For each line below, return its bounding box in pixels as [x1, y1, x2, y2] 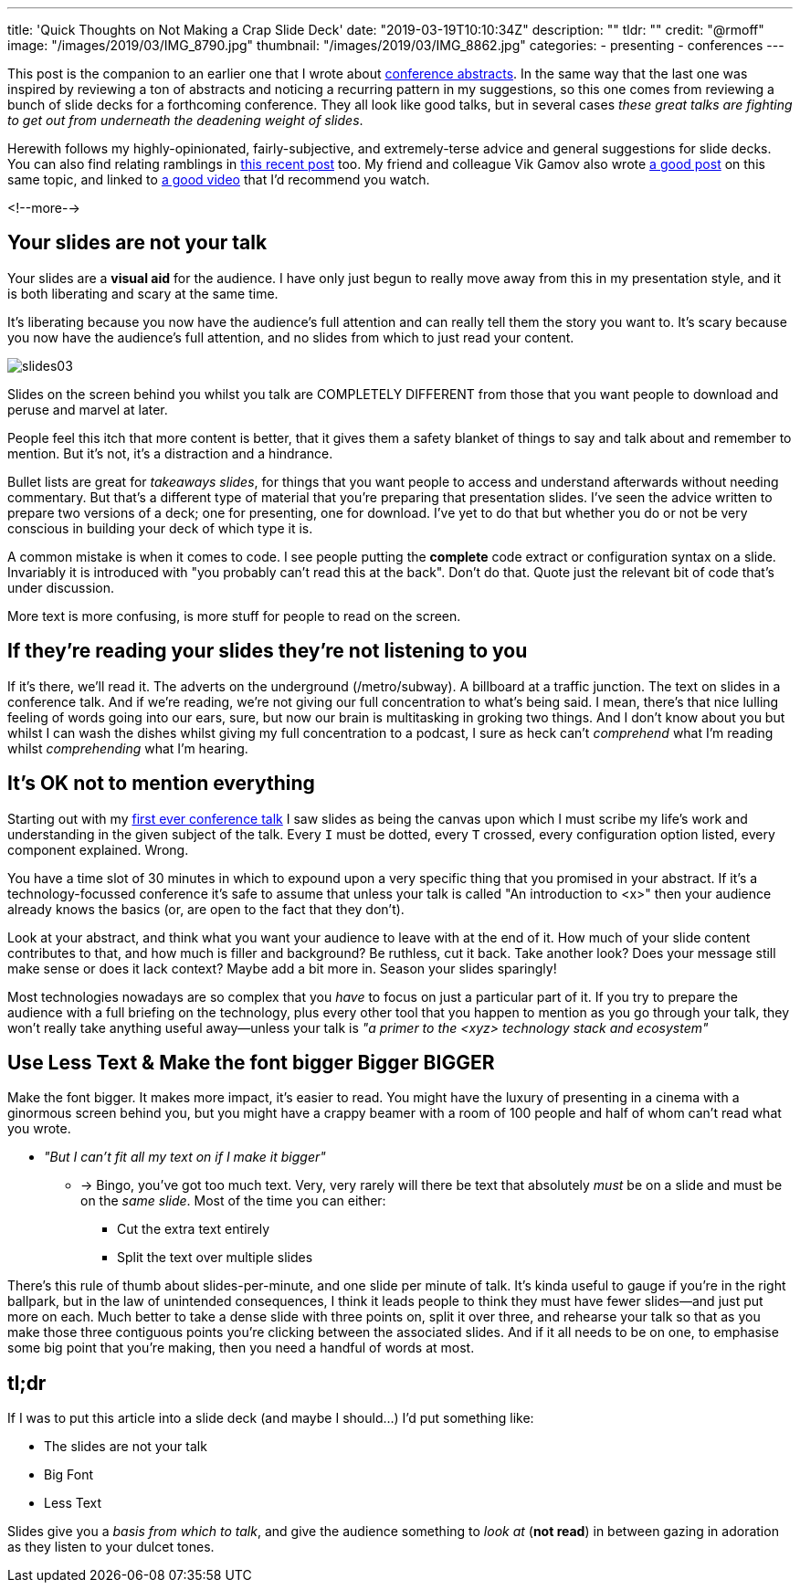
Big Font [44, 1467, 94, 1483]
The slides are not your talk [44, 1438, 207, 1455]
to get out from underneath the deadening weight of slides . [7, 112, 363, 128]
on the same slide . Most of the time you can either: [80, 1193, 386, 1209]
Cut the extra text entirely [117, 1221, 270, 1237]
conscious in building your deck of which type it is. [7, 520, 313, 536]
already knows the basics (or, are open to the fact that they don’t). [7, 900, 405, 917]
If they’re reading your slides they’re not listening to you [7, 639, 528, 663]
